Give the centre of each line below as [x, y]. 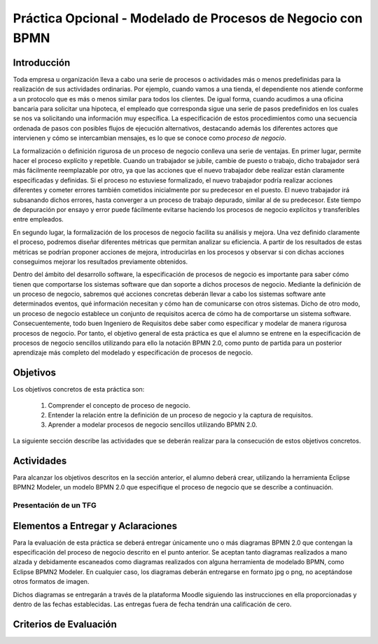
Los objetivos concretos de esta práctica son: [79, 389]
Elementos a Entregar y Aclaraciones [95, 525]
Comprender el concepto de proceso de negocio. [119, 405]
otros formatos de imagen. [51, 582]
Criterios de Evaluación [65, 624]
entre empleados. [38, 220]
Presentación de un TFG [55, 505]
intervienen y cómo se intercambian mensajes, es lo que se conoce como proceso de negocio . [149, 138]
